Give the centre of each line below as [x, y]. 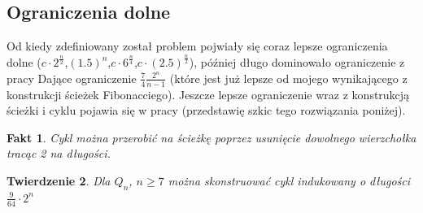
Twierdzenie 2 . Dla [59, 180]
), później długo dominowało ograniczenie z [297, 62]
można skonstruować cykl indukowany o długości [289, 180]
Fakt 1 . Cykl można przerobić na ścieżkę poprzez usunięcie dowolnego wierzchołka [211, 137]
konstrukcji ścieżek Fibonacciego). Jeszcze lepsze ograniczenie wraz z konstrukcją [208, 94]
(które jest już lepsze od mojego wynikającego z [288, 78]
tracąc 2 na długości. [59, 153]
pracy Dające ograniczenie [72, 78]
